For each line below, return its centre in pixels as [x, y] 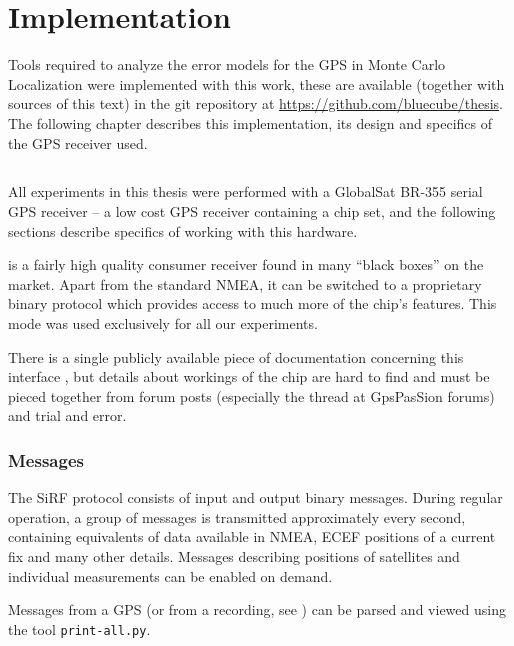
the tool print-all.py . [79, 628]
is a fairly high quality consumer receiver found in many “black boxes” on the [246, 264]
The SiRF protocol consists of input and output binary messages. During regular [255, 497]
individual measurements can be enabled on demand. [170, 575]
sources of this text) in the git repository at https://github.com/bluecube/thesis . [255, 103]
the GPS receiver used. [78, 142]
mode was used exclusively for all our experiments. [163, 323]
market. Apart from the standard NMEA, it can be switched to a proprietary [245, 283]
